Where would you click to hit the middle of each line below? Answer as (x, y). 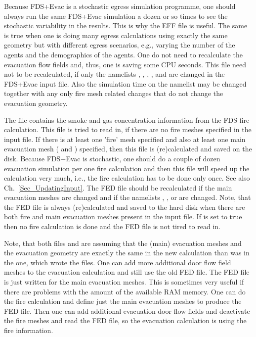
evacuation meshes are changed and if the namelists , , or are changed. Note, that (128, 197)
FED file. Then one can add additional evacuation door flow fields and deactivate (127, 311)
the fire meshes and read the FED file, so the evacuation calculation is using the (125, 320)
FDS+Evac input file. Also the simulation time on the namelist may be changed (125, 83)
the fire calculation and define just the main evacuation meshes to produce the (123, 301)
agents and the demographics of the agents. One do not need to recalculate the (123, 54)
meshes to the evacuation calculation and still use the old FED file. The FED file (127, 272)
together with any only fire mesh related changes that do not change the (114, 93)
